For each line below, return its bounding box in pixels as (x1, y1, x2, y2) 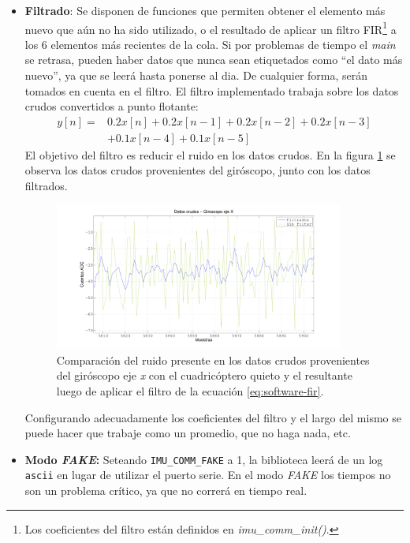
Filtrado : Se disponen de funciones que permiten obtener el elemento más (24, 2, 386, 18)
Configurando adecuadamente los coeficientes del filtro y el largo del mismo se (24, 409, 401, 425)
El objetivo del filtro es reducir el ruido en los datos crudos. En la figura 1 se (24, 146, 396, 163)
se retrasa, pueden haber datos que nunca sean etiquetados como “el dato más (24, 51, 403, 68)
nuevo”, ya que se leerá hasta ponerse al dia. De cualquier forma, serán (24, 67, 368, 84)
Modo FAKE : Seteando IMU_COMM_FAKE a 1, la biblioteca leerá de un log (24, 451, 383, 467)
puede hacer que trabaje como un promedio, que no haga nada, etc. (24, 425, 351, 441)
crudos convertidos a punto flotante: (24, 98, 199, 114)
